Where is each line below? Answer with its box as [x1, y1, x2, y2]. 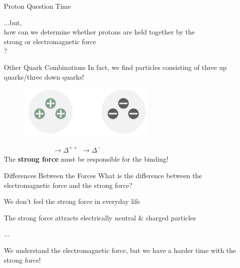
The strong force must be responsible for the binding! [4, 154, 169, 164]
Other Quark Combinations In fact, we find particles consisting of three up [4, 62, 227, 72]
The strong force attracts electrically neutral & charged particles [4, 212, 196, 222]
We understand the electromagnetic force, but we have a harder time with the [4, 245, 236, 255]
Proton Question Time [4, 1, 71, 11]
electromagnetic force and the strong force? [4, 180, 133, 190]
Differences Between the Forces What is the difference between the [4, 170, 202, 181]
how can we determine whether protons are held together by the [4, 27, 195, 37]
